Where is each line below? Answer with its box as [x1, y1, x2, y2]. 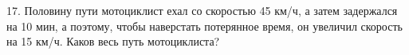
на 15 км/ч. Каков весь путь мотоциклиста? [6, 33, 220, 49]
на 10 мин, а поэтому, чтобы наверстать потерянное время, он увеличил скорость [6, 17, 403, 34]
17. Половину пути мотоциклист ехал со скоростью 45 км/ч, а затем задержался [6, 2, 398, 18]
